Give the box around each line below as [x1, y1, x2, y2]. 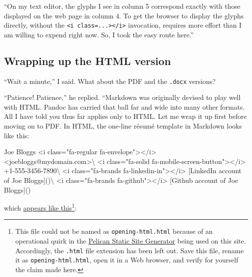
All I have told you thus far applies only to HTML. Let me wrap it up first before [4, 111, 247, 121]
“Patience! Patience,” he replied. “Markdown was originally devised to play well [4, 92, 241, 102]
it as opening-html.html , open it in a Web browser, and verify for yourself [15, 255, 238, 265]
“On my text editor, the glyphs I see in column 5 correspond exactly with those [4, 1, 240, 11]
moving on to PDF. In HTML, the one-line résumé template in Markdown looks [4, 121, 242, 131]
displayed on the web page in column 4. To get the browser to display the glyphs [4, 10, 244, 20]
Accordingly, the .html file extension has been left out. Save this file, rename [15, 245, 244, 255]
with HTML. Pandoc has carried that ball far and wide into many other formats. [4, 101, 245, 112]
